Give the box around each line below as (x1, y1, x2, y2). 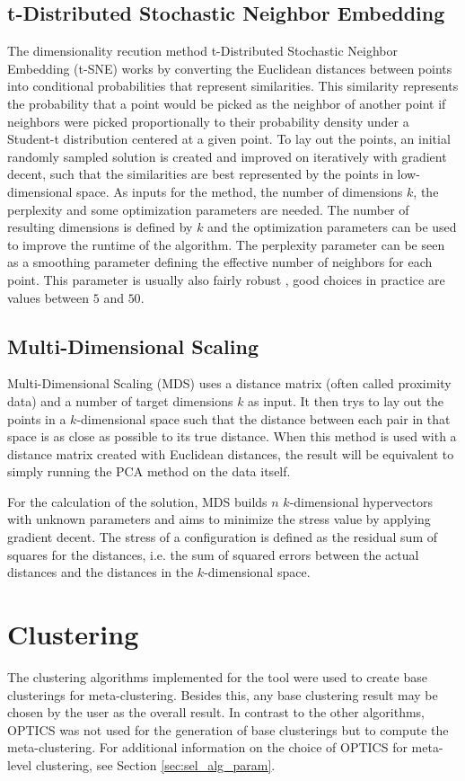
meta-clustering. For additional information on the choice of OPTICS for (7, 738, 408, 757)
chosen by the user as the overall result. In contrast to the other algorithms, (7, 703, 425, 722)
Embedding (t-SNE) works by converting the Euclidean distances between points (7, 58, 452, 77)
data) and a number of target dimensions (7, 391, 233, 410)
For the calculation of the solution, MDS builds (7, 492, 268, 510)
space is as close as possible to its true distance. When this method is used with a (7, 427, 457, 446)
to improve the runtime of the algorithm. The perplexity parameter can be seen (7, 235, 445, 253)
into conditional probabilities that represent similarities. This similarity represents (7, 76, 459, 95)
